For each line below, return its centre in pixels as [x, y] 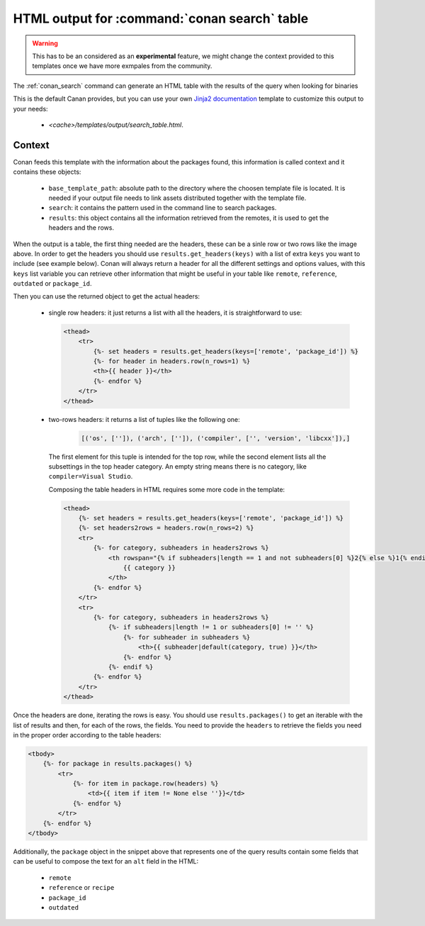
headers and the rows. [81, 228]
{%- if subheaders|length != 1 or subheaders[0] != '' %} [211, 627]
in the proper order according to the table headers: [87, 735]
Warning [45, 43]
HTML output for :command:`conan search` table [161, 18]
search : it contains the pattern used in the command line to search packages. [163, 208]
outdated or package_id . [52, 284]
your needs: [31, 108]
